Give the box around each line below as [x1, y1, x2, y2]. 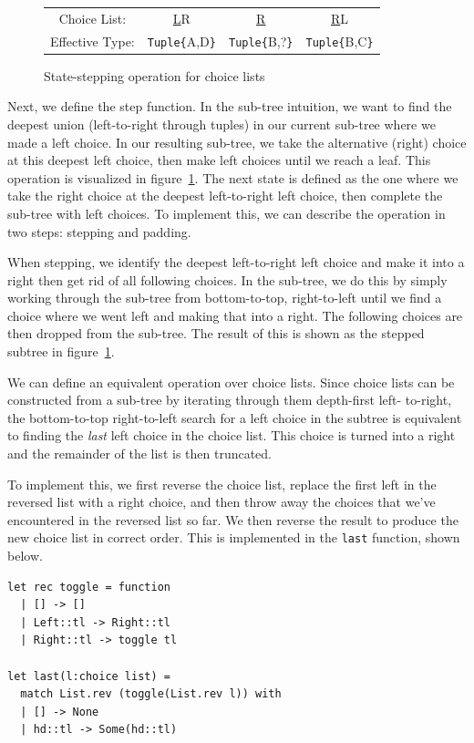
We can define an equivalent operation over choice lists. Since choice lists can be [7, 372, 455, 391]
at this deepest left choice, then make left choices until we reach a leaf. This [7, 150, 431, 170]
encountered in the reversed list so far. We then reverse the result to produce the [7, 510, 459, 529]
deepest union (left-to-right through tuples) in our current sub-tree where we [7, 114, 436, 133]
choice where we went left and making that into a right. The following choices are [7, 305, 463, 325]
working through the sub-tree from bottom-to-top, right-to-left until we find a [7, 288, 442, 307]
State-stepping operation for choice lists [44, 66, 265, 85]
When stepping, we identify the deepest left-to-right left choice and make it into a [7, 253, 465, 272]
